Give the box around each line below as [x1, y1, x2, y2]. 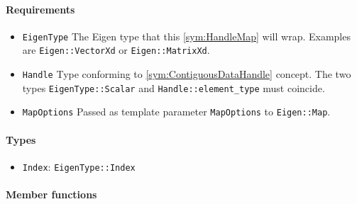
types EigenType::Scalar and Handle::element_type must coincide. [22, 80, 325, 95]
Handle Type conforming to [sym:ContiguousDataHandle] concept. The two [22, 67, 351, 81]
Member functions [6, 187, 97, 202]
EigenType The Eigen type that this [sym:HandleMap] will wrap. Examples [22, 28, 351, 43]
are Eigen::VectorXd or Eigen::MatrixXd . [22, 42, 210, 57]
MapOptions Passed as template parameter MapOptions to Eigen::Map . [22, 104, 331, 119]
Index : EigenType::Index [22, 159, 136, 174]
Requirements [6, 1, 75, 16]
